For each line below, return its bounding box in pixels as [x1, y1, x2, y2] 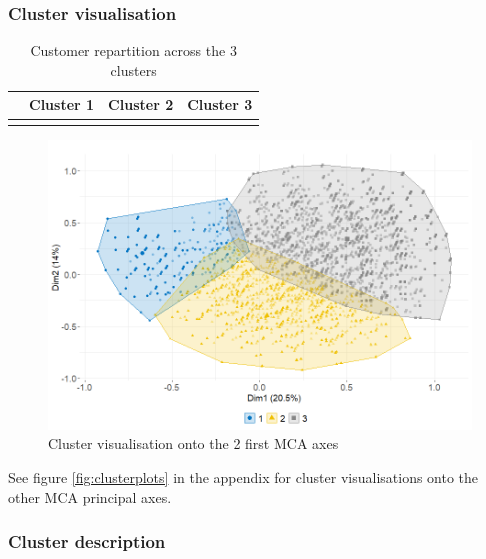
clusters [110, 59, 157, 80]
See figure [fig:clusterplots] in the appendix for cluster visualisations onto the [8, 466, 479, 487]
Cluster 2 [108, 94, 174, 115]
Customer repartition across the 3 [30, 40, 237, 61]
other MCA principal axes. [8, 486, 172, 507]
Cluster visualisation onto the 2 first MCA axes [48, 433, 339, 454]
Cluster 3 [187, 94, 253, 115]
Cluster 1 [29, 94, 95, 115]
